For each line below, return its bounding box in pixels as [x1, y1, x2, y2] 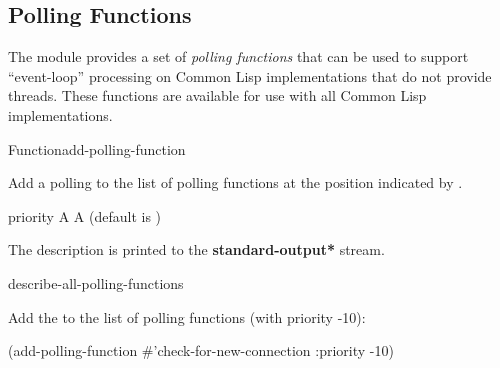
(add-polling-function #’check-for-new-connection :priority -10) [8, 340, 394, 361]
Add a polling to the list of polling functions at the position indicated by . [8, 172, 463, 193]
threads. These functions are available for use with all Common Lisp [8, 85, 427, 106]
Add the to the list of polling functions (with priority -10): [8, 306, 366, 327]
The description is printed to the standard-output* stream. [8, 239, 385, 260]
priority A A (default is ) [8, 205, 162, 226]
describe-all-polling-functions [8, 272, 184, 293]
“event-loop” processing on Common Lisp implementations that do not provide [8, 65, 492, 86]
